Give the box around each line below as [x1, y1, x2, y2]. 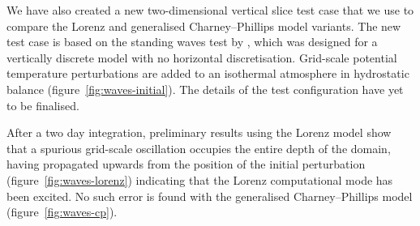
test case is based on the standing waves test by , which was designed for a [6, 33, 378, 50]
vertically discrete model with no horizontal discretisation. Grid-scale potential [6, 49, 397, 66]
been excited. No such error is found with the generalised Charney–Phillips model [6, 187, 413, 204]
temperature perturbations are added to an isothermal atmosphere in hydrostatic [6, 65, 409, 82]
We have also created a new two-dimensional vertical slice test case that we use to [6, 2, 414, 18]
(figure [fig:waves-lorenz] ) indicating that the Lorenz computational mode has [6, 171, 393, 188]
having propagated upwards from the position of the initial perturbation [6, 156, 366, 173]
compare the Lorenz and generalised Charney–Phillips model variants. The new [6, 17, 401, 34]
